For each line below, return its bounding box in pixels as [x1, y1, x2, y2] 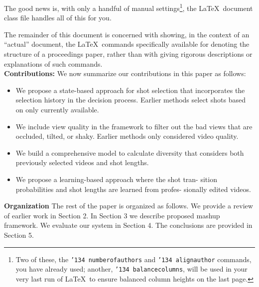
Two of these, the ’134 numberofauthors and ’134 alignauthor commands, [15, 254, 252, 264]
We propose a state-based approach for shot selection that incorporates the [15, 85, 245, 95]
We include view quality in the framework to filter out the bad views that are [15, 121, 253, 131]
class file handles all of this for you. [4, 12, 112, 23]
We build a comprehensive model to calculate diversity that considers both [15, 147, 244, 158]
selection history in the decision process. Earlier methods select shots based [15, 95, 246, 105]
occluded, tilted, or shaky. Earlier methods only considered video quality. [15, 131, 239, 141]
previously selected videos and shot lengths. [15, 157, 149, 168]
